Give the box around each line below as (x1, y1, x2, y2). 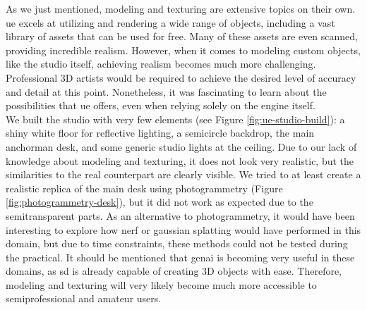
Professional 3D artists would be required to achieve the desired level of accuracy (6, 70, 356, 85)
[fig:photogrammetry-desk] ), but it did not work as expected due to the (6, 194, 313, 209)
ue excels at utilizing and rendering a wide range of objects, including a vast (6, 15, 335, 30)
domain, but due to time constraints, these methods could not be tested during (6, 236, 348, 251)
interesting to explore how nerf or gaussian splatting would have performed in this (6, 222, 361, 237)
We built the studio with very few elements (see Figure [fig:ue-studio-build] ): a (6, 111, 345, 126)
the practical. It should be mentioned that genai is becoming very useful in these (6, 249, 355, 264)
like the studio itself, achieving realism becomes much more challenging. (6, 56, 316, 71)
